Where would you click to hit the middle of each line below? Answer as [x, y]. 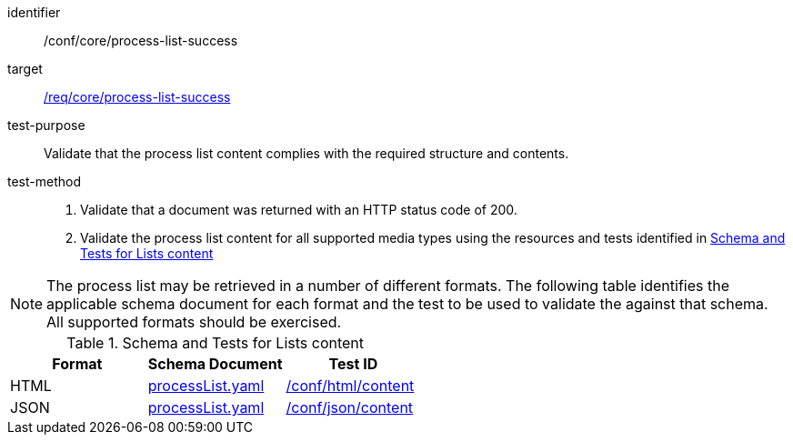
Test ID [353, 364]
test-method [44, 181]
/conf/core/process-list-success [141, 40]
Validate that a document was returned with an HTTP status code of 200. [299, 210]
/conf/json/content [350, 407]
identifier [34, 12]
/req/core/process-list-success [137, 97]
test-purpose [46, 125]
